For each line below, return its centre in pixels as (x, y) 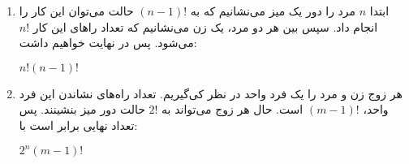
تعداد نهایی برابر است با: (78, 125)
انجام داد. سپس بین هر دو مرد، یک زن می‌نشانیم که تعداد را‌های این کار (205, 26)
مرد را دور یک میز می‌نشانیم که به (273, 11)
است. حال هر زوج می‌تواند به (232, 109)
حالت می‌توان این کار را (76, 11)
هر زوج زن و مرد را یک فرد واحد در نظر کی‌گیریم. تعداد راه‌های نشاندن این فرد (211, 93)
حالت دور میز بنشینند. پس (82, 109)
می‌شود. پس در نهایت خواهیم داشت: (108, 43)
